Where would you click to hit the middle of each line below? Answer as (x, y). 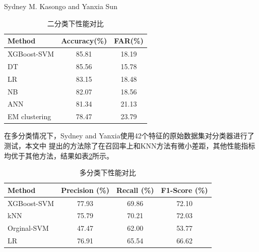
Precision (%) (85, 190)
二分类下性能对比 (75, 23)
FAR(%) (129, 41)
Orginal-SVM (28, 228)
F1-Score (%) (184, 190)
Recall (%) (135, 190)
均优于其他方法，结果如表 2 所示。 (59, 155)
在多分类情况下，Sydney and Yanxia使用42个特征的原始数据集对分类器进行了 (129, 136)
